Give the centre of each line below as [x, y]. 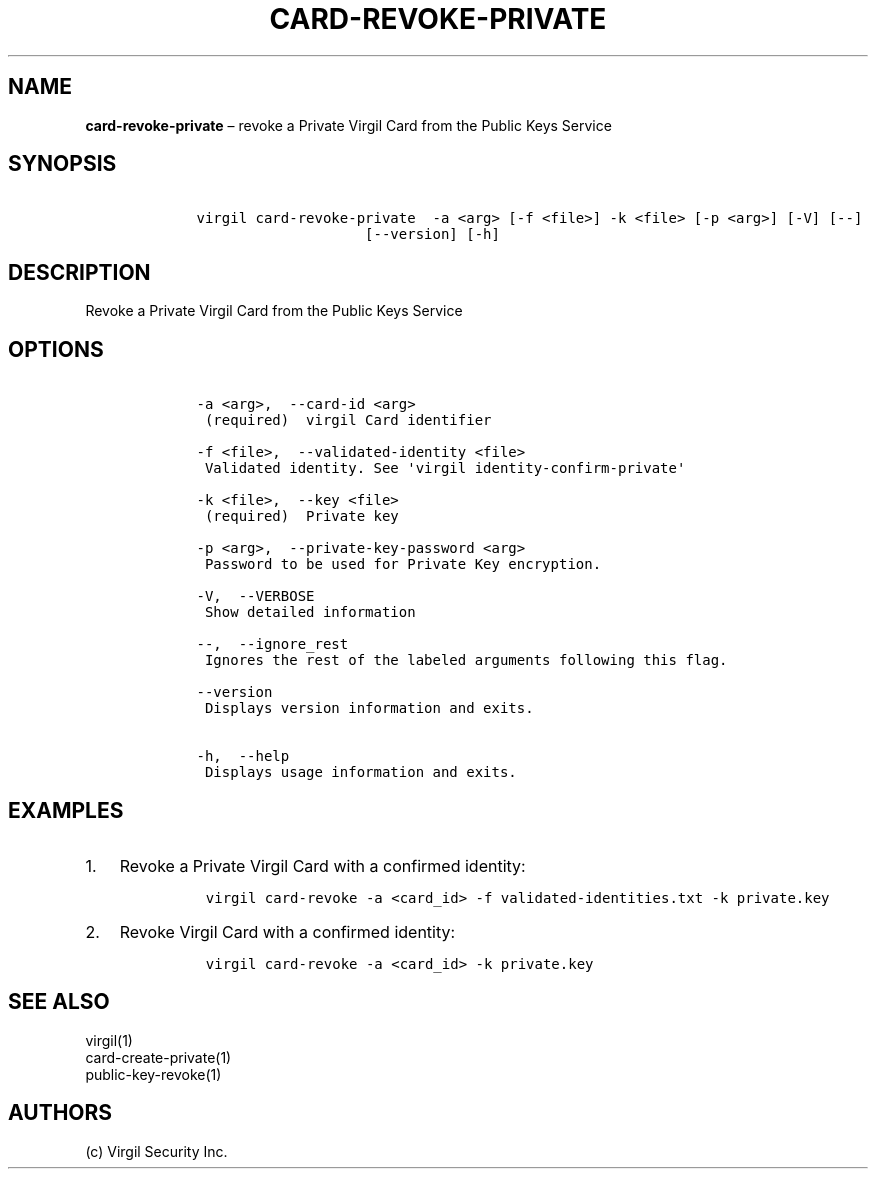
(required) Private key [301, 516]
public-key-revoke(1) [153, 1074]
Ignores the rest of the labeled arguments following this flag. [466, 660]
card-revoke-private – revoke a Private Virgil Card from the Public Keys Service [348, 125]
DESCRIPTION [79, 272]
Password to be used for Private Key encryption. [403, 564]
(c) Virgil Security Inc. [156, 1151]
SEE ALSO [59, 1002]
